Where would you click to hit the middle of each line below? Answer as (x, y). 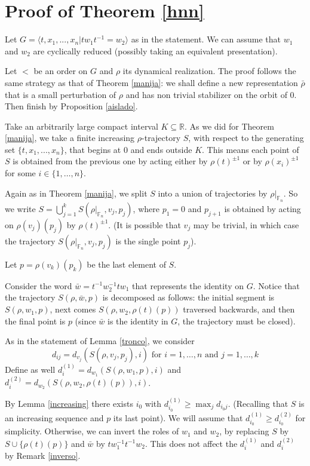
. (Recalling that (258, 403)
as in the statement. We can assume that (206, 39)
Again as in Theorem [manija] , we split (76, 193)
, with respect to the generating (246, 138)
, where (146, 208)
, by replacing (244, 431)
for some (20, 173)
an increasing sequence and (54, 417)
